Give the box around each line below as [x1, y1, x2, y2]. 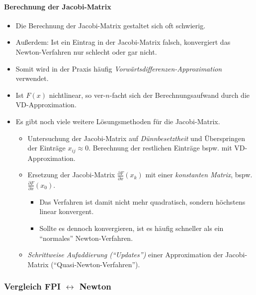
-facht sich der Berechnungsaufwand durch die [109, 89, 250, 100]
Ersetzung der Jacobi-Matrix [27, 169, 115, 180]
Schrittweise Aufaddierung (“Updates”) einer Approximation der [27, 249, 223, 260]
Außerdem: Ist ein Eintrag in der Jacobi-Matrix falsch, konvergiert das [15, 37, 231, 47]
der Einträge [27, 143, 66, 153]
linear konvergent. [39, 206, 94, 217]
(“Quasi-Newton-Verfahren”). [51, 259, 140, 269]
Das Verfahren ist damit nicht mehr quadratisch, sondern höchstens [39, 196, 246, 207]
